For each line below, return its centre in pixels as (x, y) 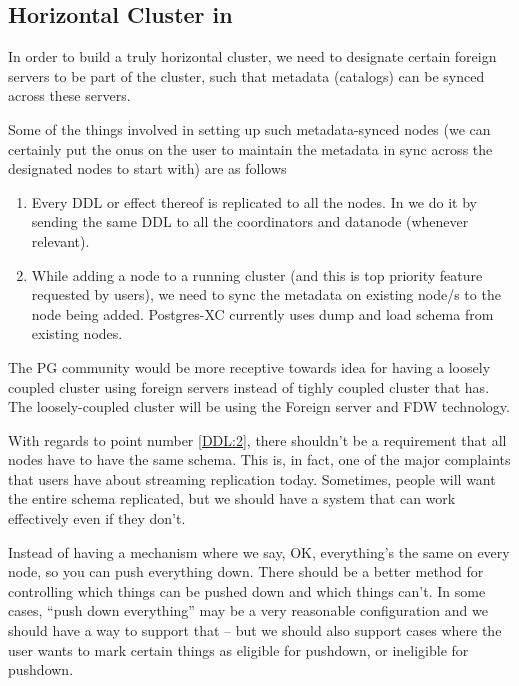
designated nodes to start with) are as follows (147, 168)
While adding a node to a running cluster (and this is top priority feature (257, 274)
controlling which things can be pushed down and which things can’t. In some (247, 590)
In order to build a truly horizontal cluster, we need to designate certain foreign (252, 56)
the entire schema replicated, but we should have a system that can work (232, 498)
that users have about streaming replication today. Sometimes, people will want (252, 478)
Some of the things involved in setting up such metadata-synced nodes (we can (249, 128)
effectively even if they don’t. (97, 518)
